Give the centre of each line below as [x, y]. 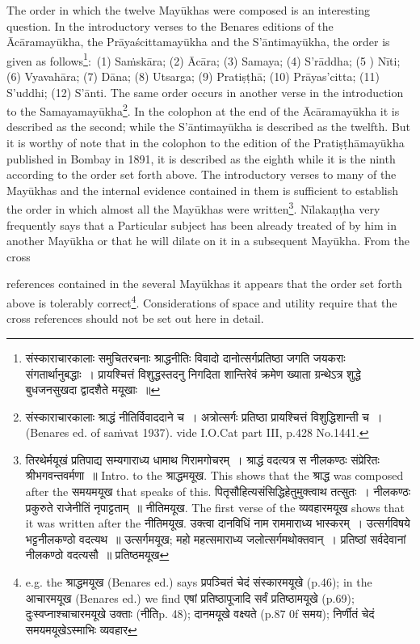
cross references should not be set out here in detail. [135, 318]
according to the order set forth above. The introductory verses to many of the [202, 174]
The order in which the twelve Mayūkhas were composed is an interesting [188, 10]
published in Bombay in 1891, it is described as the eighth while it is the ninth [201, 158]
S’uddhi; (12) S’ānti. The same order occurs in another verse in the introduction [205, 92]
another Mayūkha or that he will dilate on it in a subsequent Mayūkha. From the [208, 241]
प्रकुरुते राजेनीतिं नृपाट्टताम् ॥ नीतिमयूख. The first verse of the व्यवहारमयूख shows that [215, 507]
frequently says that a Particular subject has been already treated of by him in [202, 225]
